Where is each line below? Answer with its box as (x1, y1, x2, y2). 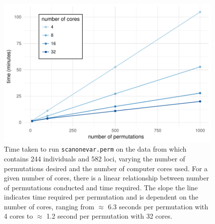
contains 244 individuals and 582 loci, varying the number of (4, 153, 185, 163)
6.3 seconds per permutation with (107, 201, 209, 211)
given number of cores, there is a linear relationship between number (4, 173, 209, 183)
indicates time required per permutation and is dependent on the (4, 192, 198, 202)
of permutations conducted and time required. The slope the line (4, 182, 198, 192)
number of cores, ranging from (4, 201, 94, 211)
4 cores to (4, 211, 33, 221)
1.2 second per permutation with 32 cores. (46, 211, 172, 221)
